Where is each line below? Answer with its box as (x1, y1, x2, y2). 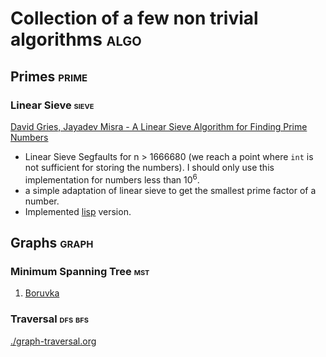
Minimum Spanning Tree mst (10, 264, 150, 278)
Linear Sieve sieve (10, 98, 95, 112)
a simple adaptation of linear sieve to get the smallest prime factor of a (24, 184, 317, 196)
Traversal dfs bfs (10, 312, 89, 326)
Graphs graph (10, 234, 94, 251)
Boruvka (24, 287, 60, 299)
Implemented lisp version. (24, 205, 132, 217)
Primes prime (10, 68, 88, 85)
